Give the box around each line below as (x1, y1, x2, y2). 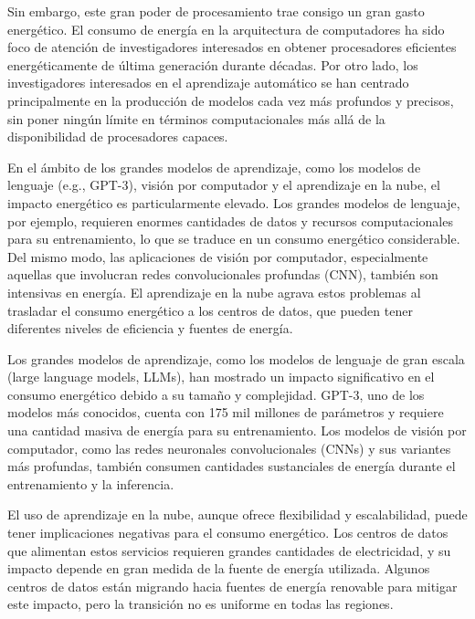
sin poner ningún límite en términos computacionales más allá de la (7, 109, 385, 128)
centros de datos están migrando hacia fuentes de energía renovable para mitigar (7, 576, 458, 595)
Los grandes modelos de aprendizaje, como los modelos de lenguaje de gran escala (7, 349, 465, 368)
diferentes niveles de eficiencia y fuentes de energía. (7, 319, 293, 338)
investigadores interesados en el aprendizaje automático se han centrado (7, 73, 409, 92)
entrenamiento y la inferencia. (7, 474, 174, 493)
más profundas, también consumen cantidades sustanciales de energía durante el (7, 456, 456, 476)
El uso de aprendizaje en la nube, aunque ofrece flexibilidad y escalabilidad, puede (7, 505, 468, 524)
